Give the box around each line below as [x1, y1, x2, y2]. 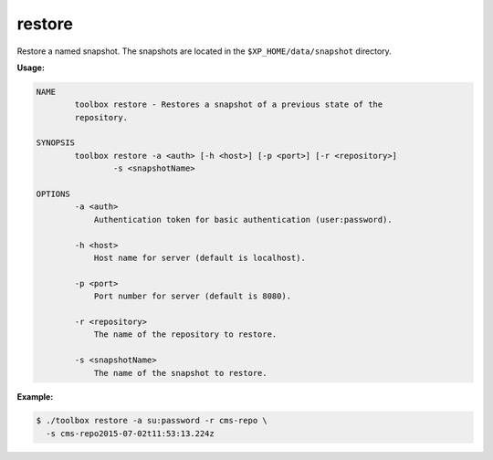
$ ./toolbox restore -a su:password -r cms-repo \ [36, 415, 268, 426]
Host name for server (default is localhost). [93, 253, 306, 263]
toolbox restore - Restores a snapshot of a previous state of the [74, 99, 383, 110]
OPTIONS [36, 189, 70, 200]
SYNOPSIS [36, 138, 76, 148]
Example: [16, 391, 54, 402]
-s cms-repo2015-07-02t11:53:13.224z [46, 428, 215, 438]
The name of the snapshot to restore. [93, 368, 268, 378]
